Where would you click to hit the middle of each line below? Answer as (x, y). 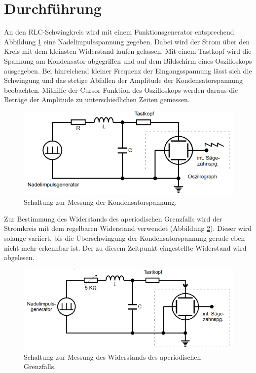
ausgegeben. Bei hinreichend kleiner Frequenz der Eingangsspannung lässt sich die (128, 70)
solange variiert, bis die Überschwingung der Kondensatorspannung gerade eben (125, 238)
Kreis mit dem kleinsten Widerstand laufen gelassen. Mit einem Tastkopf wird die (128, 51)
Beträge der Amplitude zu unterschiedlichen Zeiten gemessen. (97, 99)
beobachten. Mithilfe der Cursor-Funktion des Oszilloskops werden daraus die (121, 90)
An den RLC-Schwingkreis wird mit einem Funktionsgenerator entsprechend (119, 32)
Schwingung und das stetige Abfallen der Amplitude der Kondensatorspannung (123, 80)
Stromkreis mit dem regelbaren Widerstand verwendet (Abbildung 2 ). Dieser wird (128, 228)
